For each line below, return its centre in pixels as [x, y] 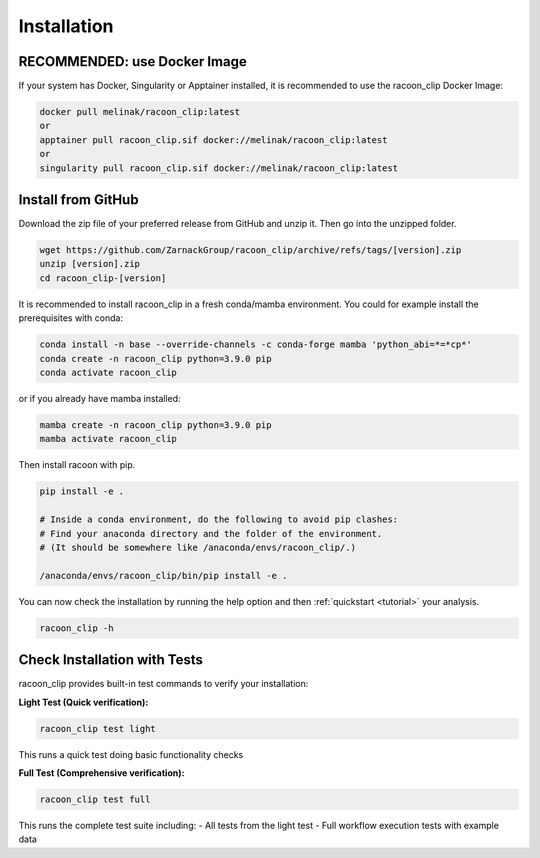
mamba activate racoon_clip [108, 439]
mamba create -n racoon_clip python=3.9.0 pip [155, 424]
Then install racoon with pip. [77, 465]
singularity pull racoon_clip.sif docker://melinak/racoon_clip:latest [219, 168]
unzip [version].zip [89, 264]
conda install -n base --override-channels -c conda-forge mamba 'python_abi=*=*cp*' [255, 344]
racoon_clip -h [76, 628]
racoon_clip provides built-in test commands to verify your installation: [163, 684]
